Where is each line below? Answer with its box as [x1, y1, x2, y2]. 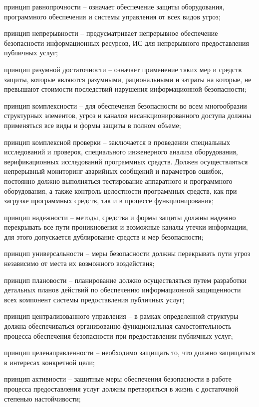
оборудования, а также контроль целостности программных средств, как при [4, 185, 237, 196]
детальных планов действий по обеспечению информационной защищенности [4, 284, 241, 295]
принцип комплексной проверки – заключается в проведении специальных [4, 136, 230, 147]
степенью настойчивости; [4, 393, 81, 404]
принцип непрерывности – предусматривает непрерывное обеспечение [4, 28, 218, 38]
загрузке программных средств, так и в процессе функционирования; [4, 195, 214, 206]
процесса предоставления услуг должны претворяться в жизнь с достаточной [4, 384, 239, 394]
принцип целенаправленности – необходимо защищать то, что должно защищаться [4, 347, 255, 358]
